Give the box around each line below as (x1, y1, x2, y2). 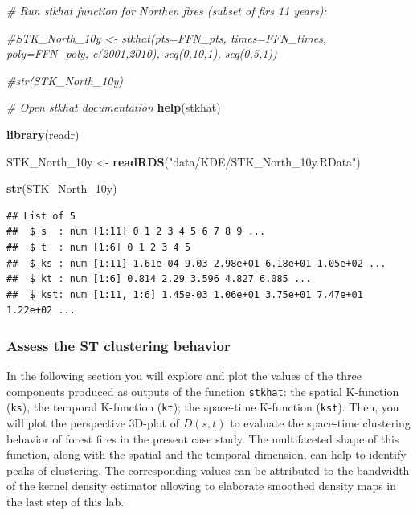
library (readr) (6, 125, 80, 142)
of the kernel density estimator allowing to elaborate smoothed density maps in (6, 477, 397, 494)
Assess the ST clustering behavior (6, 335, 231, 355)
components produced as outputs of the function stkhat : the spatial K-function (6, 382, 399, 399)
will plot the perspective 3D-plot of (6, 415, 179, 431)
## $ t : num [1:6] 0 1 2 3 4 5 (6, 241, 191, 253)
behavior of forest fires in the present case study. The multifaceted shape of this (6, 430, 399, 447)
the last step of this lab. (6, 493, 125, 509)
